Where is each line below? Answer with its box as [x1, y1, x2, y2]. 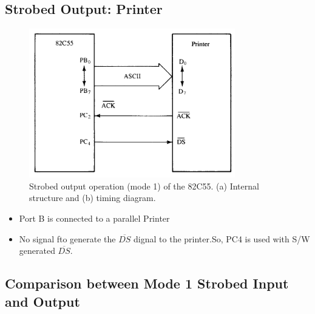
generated [19, 244, 55, 257]
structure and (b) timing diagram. [29, 191, 156, 204]
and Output [5, 292, 80, 310]
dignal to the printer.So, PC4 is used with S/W [134, 232, 310, 245]
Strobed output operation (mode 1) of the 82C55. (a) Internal [29, 179, 259, 192]
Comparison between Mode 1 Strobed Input [5, 274, 289, 293]
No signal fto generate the [19, 232, 116, 245]
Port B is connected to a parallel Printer [19, 211, 170, 224]
